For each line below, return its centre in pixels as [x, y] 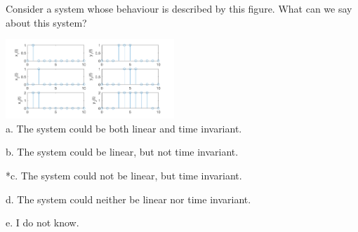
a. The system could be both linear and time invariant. [124, 128]
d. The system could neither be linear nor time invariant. [128, 199]
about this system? [46, 22]
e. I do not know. [42, 223]
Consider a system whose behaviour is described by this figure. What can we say [179, 8]
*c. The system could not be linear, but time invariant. [124, 175]
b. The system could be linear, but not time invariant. [122, 152]
